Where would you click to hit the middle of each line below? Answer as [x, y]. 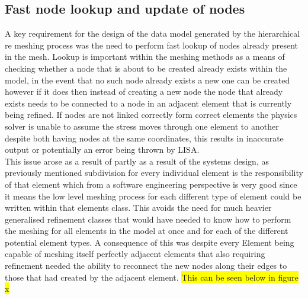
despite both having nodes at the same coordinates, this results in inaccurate [144, 138]
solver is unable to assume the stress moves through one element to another [142, 126]
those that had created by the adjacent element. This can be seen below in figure [152, 277]
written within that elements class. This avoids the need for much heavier [138, 208]
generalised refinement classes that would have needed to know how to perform [148, 219]
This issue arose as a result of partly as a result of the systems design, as [137, 161]
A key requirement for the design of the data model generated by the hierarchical [153, 33]
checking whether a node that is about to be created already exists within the [146, 68]
